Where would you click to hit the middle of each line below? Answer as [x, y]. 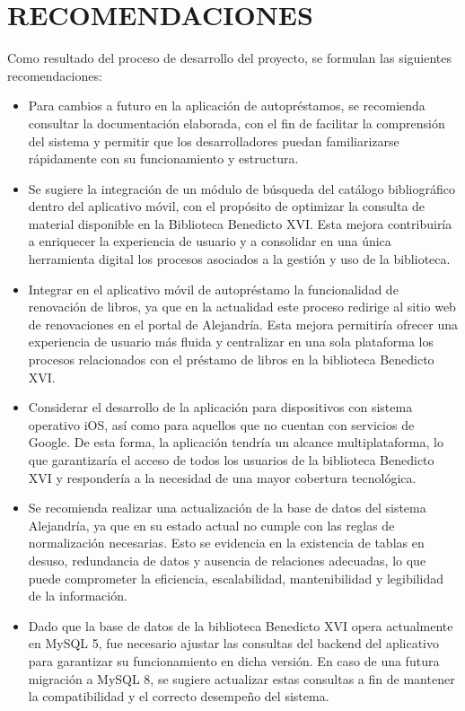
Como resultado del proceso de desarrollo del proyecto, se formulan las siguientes [230, 58]
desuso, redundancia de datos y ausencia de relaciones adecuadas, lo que [227, 560]
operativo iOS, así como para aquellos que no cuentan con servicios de [221, 424]
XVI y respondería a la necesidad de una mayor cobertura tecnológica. [222, 477]
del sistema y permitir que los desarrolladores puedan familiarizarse [214, 140]
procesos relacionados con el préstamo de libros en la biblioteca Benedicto [231, 360]
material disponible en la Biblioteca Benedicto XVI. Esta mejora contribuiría [240, 223]
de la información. [78, 596]
